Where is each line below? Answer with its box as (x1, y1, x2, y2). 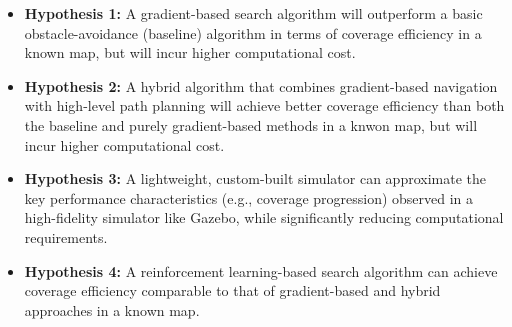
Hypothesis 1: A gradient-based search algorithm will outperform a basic (24, 3, 483, 23)
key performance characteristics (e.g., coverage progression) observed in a (24, 187, 474, 208)
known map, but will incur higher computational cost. (24, 42, 356, 63)
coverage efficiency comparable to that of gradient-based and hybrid (24, 280, 441, 301)
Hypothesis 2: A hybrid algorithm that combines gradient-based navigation (24, 75, 498, 96)
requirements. (24, 226, 108, 247)
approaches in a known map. (24, 299, 200, 320)
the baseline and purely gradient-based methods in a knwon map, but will (24, 114, 478, 135)
